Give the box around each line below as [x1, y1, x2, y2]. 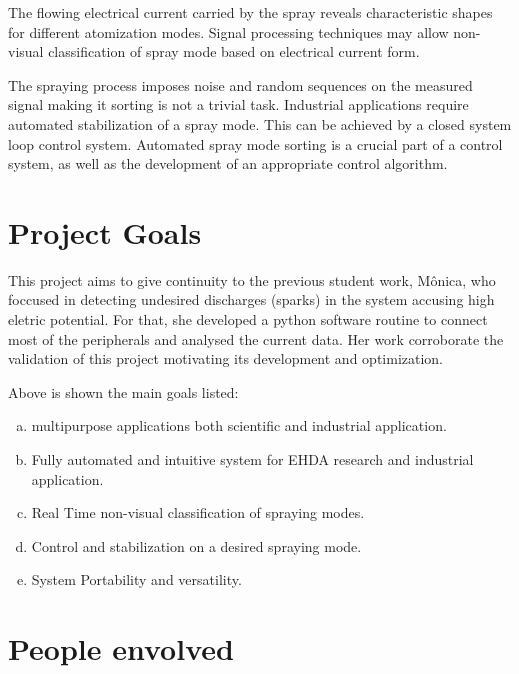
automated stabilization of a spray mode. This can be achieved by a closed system [8, 113, 512, 134]
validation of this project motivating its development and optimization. [8, 348, 444, 369]
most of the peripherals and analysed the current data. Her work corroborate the [8, 328, 504, 349]
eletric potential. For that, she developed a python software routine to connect [8, 309, 488, 330]
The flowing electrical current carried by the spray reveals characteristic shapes [8, 2, 493, 22]
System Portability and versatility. [31, 569, 242, 590]
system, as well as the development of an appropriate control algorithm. [8, 153, 448, 174]
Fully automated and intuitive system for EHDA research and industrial [31, 449, 474, 470]
